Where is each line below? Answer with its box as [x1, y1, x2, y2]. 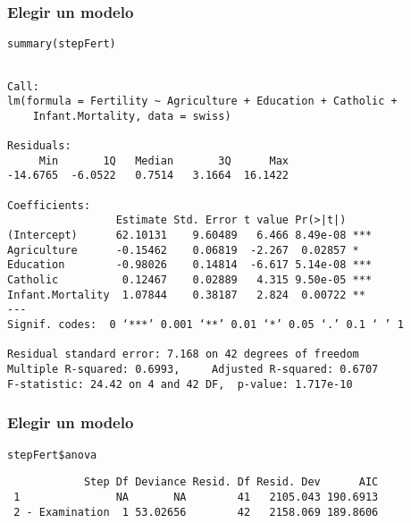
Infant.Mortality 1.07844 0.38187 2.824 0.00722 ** [7, 288, 365, 301]
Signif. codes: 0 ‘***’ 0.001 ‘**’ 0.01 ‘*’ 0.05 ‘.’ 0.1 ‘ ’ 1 [7, 318, 404, 332]
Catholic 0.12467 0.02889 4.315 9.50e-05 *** [7, 274, 373, 287]
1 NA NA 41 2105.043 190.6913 [13, 490, 379, 503]
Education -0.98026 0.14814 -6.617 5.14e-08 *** [7, 258, 373, 272]
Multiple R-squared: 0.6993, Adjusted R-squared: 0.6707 [7, 363, 379, 375]
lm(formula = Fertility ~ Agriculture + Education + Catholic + [7, 95, 398, 108]
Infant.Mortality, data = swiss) [32, 109, 231, 122]
